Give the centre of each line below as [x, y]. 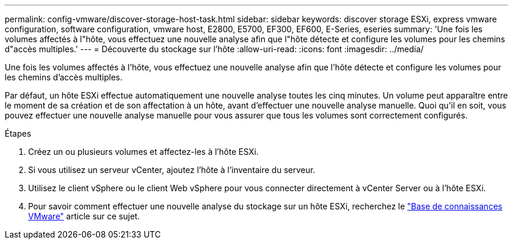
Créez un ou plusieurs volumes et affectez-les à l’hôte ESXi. [143, 152]
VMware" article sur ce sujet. [84, 216]
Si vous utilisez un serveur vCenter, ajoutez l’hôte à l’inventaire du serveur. [172, 170]
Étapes [18, 133]
